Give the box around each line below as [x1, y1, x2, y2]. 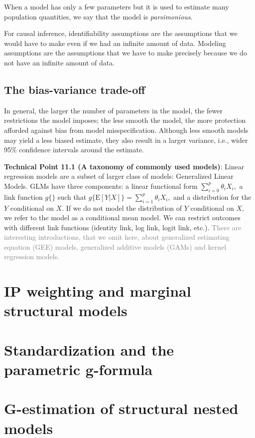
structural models [4, 300, 127, 321]
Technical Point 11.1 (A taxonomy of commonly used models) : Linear [4, 161, 245, 171]
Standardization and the [4, 339, 174, 360]
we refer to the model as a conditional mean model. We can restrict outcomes [4, 212, 241, 223]
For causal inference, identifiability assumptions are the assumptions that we [4, 28, 238, 38]
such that [57, 191, 87, 202]
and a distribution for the [173, 191, 252, 202]
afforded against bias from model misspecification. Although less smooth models [4, 124, 249, 135]
